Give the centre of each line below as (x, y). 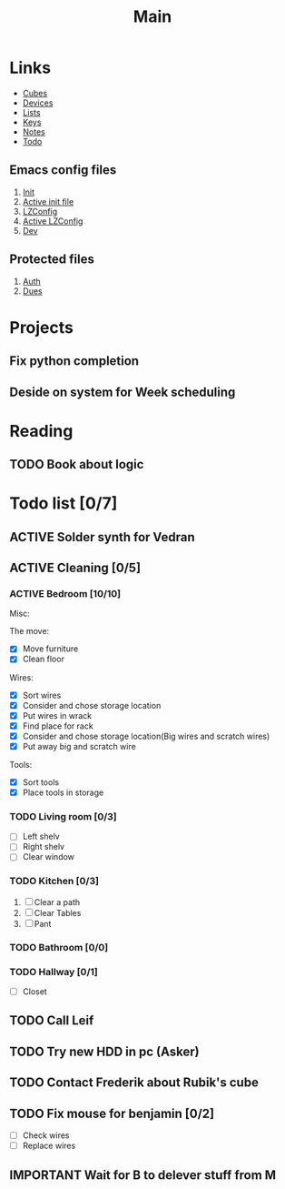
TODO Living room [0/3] (64, 816)
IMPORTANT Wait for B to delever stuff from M (143, 1175)
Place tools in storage (63, 792)
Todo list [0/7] (64, 504)
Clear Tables (58, 912)
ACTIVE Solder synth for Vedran (102, 537)
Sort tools (41, 782)
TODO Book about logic (77, 464)
